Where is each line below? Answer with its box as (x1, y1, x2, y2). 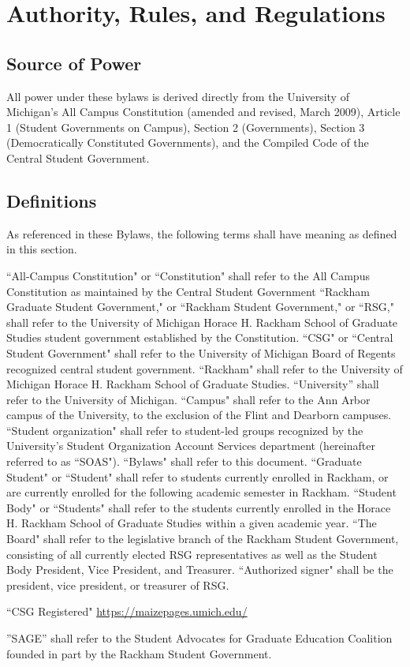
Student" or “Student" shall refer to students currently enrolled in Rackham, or (6, 468, 389, 485)
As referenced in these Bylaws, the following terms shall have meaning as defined (6, 225, 397, 242)
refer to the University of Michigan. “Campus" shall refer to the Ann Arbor (6, 391, 371, 407)
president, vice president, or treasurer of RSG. (6, 576, 229, 593)
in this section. (6, 241, 77, 257)
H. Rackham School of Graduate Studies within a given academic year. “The (6, 515, 377, 531)
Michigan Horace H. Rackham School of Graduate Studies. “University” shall (6, 376, 379, 392)
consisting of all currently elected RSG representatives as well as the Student (6, 545, 378, 562)
